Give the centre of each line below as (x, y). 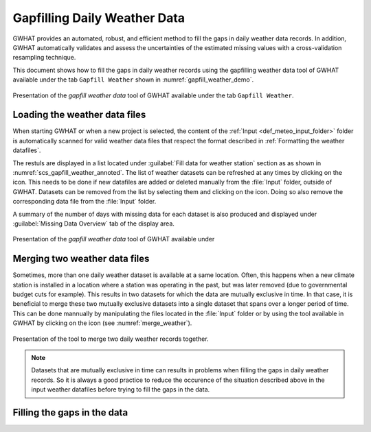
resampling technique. (44, 58)
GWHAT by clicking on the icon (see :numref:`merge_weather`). (102, 323)
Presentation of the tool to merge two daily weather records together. (111, 339)
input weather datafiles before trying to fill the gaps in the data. (121, 389)
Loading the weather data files (79, 115)
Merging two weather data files (81, 259)
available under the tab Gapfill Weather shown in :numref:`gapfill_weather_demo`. (133, 80)
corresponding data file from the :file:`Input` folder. (85, 202)
